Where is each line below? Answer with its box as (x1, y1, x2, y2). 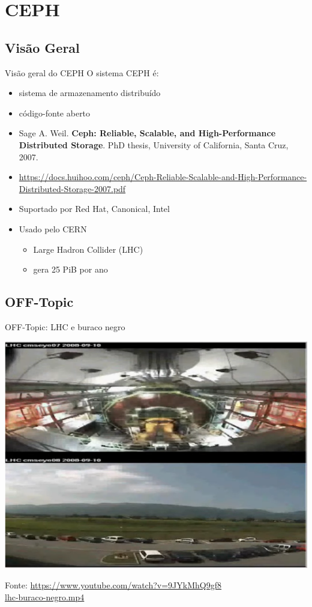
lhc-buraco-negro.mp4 (5, 590, 85, 603)
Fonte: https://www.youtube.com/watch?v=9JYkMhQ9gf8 (5, 578, 222, 591)
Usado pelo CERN (19, 222, 87, 235)
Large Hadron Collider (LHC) (33, 243, 143, 255)
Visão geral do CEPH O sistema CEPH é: (5, 66, 159, 79)
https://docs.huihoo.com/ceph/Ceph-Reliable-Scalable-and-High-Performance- (19, 171, 307, 183)
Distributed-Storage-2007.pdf (19, 182, 126, 195)
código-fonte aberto (19, 106, 91, 119)
